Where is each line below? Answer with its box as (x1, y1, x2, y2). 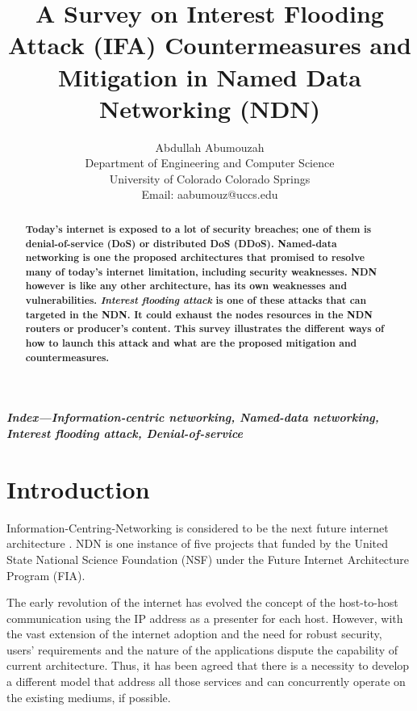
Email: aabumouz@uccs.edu (141, 186, 278, 203)
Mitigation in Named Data (58, 60, 361, 93)
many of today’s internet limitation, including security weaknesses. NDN (25, 264, 377, 279)
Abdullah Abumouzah (155, 138, 265, 155)
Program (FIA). (6, 566, 85, 583)
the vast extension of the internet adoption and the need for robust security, (6, 625, 382, 642)
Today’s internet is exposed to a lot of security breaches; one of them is (25, 221, 372, 236)
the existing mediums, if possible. (6, 688, 171, 705)
